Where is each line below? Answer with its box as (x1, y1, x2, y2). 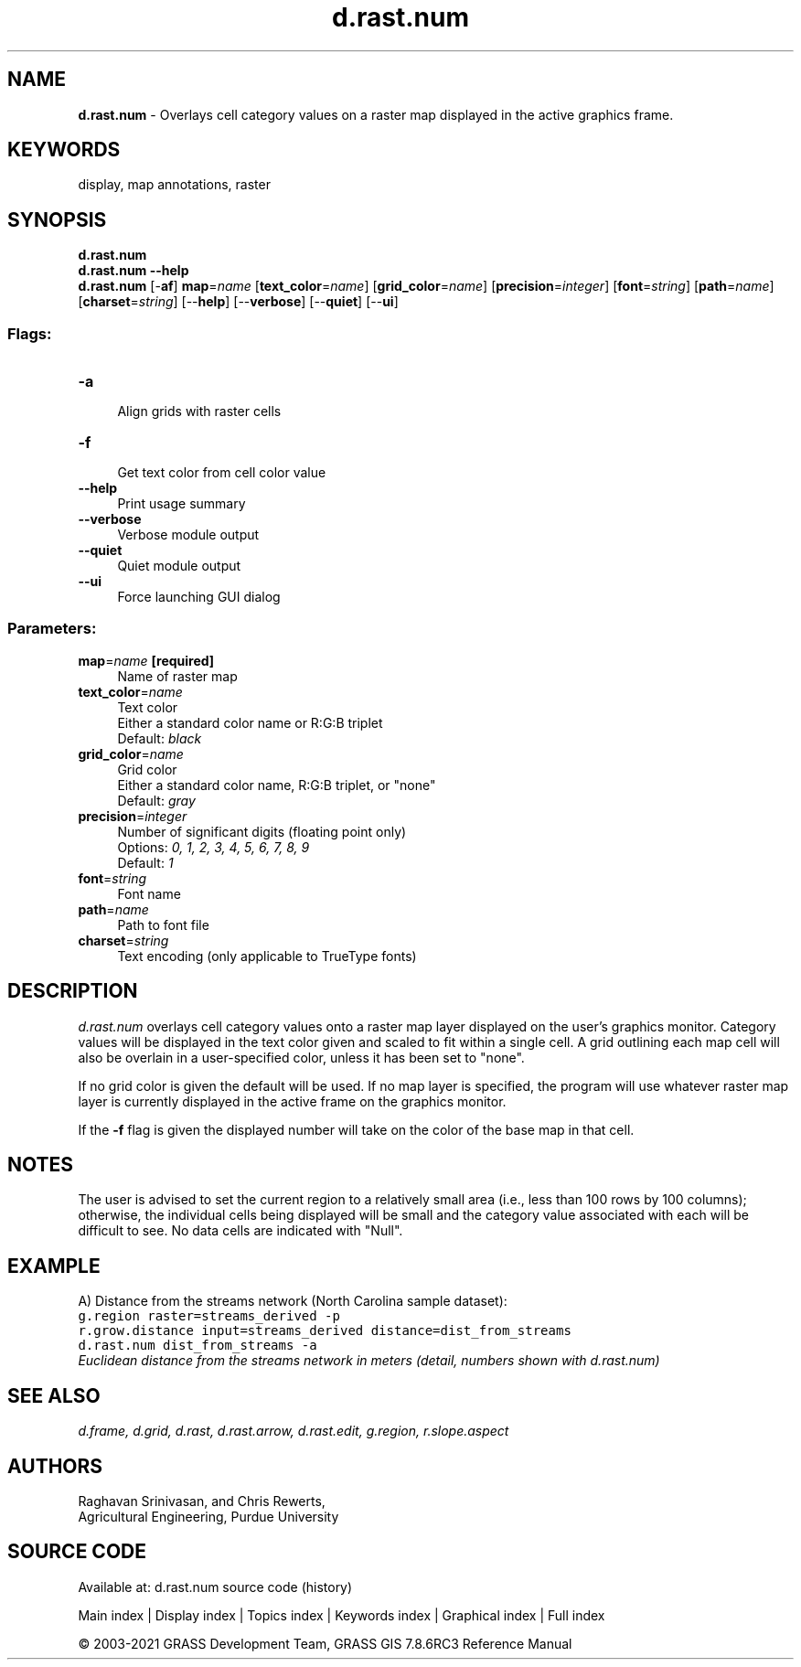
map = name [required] (78, 652, 215, 668)
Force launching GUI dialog (117, 589, 281, 605)
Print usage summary (117, 496, 246, 512)
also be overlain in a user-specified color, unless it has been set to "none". (78, 1049, 525, 1065)
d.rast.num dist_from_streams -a (78, 1338, 317, 1353)
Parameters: (7, 619, 97, 638)
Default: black (117, 730, 202, 746)
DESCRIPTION (7, 979, 138, 1003)
